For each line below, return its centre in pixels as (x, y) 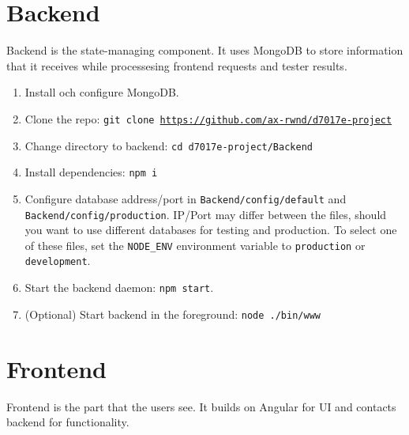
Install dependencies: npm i (91, 172)
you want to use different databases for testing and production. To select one (211, 230)
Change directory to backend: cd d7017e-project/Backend (169, 145)
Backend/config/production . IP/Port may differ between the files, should (206, 214)
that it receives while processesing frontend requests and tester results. (177, 65)
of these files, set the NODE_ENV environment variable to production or (195, 245)
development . (58, 261)
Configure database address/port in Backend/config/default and (186, 198)
